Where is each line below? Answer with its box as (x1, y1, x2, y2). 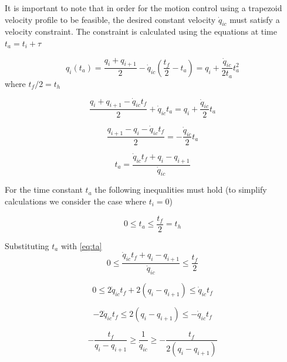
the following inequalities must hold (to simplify (94, 183, 267, 196)
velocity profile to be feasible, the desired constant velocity (5, 13, 216, 25)
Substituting (5, 239, 49, 252)
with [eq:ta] (60, 239, 102, 252)
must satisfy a (229, 13, 280, 25)
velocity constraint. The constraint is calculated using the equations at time (5, 25, 278, 38)
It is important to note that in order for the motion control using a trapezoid (5, 2, 282, 14)
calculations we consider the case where (5, 195, 146, 207)
